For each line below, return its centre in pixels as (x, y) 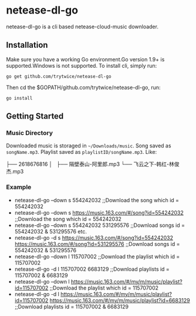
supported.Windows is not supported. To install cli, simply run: (82, 65)
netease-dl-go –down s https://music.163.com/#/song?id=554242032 (99, 212)
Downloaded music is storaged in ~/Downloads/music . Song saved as (89, 146)
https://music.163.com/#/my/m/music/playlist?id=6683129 (120, 300)
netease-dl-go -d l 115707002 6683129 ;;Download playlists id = (92, 269)
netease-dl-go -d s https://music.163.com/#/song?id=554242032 (94, 238)
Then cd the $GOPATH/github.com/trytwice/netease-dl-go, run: (83, 87)
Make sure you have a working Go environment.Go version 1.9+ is (85, 59)
